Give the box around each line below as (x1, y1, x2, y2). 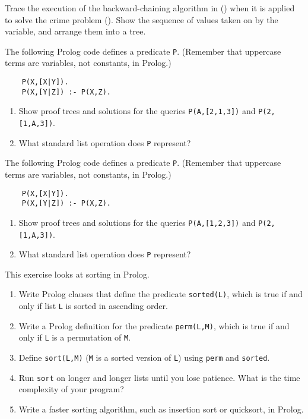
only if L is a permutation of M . (18, 331, 131, 344)
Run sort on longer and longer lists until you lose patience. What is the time (18, 371, 300, 383)
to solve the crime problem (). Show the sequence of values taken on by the (5, 13, 278, 26)
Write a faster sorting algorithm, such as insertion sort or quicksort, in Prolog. (18, 402, 304, 415)
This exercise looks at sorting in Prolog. (5, 267, 150, 280)
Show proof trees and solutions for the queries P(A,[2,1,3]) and (18, 105, 256, 117)
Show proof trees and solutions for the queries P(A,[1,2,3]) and (18, 216, 256, 228)
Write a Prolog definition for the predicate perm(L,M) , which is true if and (18, 319, 290, 332)
